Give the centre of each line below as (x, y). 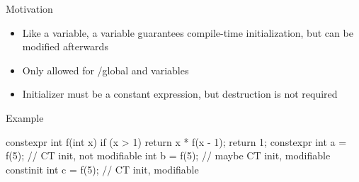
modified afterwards (65, 46)
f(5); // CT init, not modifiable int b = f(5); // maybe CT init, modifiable (168, 155)
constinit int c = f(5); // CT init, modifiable (102, 169)
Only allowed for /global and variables (106, 70)
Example (25, 117)
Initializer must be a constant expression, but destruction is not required (180, 94)
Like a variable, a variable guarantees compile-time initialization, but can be (188, 32)
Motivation (29, 8)
